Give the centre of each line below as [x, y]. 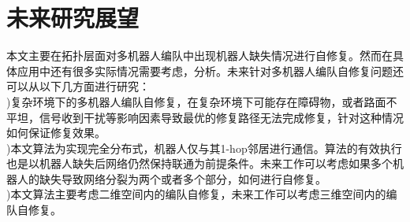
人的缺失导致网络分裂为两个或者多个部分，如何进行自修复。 [171, 178]
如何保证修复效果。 [56, 133]
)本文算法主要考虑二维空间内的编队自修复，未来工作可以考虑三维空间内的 [196, 194]
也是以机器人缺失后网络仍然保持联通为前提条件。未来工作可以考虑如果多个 [199, 163]
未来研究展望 [73, 18]
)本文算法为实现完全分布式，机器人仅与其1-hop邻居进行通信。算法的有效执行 [204, 148]
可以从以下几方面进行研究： [78, 86]
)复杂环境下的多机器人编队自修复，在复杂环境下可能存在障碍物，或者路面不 [202, 101]
